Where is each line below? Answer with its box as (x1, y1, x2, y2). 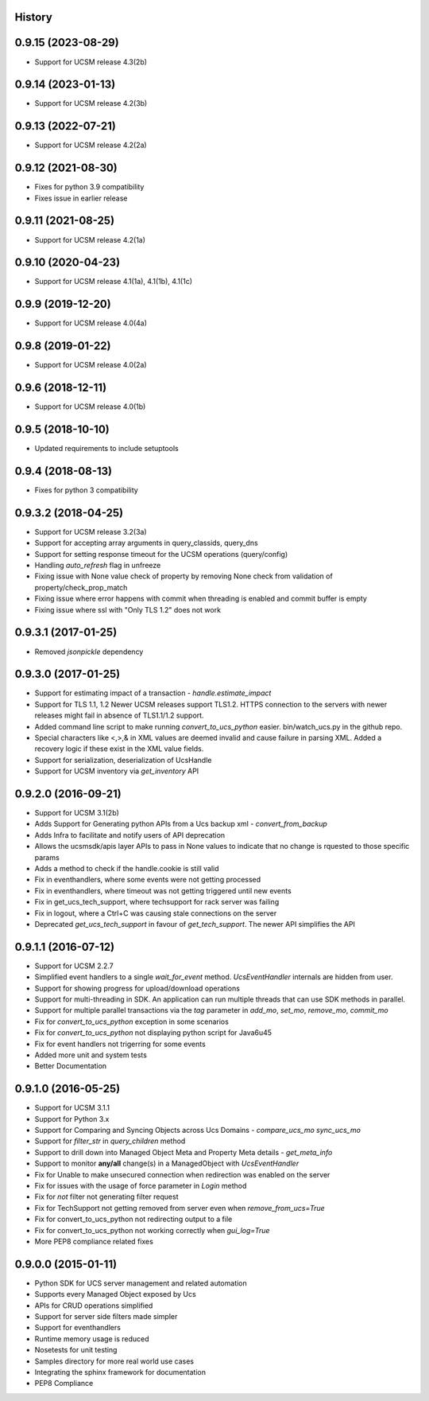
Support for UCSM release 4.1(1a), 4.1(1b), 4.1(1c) (34, 277, 192, 286)
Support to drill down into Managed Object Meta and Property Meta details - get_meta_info (34, 1147, 333, 1157)
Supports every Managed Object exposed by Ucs (34, 1290, 196, 1299)
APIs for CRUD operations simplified (34, 1301, 153, 1310)
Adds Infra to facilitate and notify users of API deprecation (34, 830, 226, 839)
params (34, 852, 60, 862)
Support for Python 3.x (34, 1114, 110, 1123)
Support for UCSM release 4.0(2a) (34, 360, 147, 370)
